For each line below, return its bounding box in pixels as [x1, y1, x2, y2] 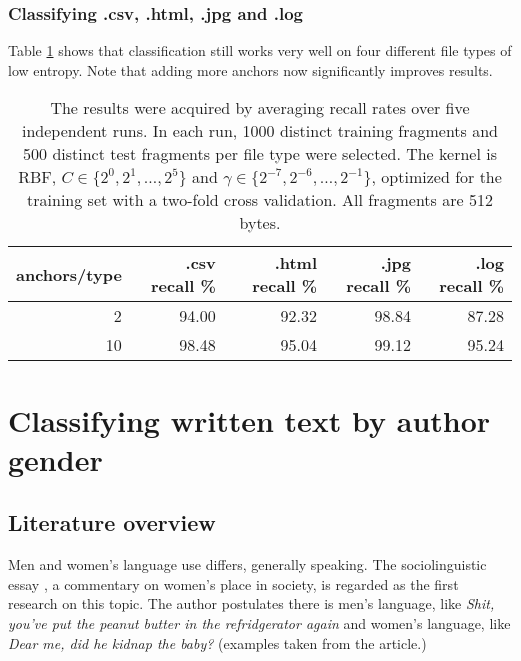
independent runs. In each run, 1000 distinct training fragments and [21, 119, 499, 143]
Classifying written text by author [8, 399, 491, 440]
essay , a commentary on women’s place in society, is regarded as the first [8, 573, 459, 594]
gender [8, 438, 103, 479]
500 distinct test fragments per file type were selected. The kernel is [23, 142, 497, 166]
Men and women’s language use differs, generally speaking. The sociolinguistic [8, 554, 487, 575]
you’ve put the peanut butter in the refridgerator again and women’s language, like [8, 612, 511, 633]
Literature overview [8, 507, 216, 538]
